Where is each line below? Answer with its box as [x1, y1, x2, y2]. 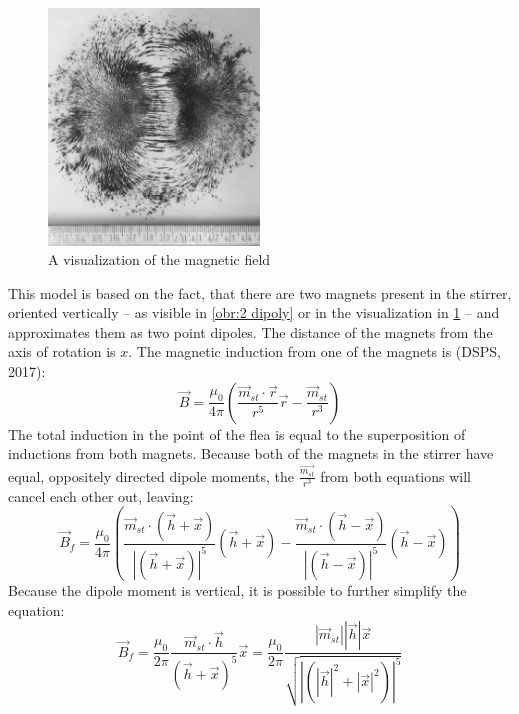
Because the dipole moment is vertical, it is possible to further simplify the [8, 580, 467, 601]
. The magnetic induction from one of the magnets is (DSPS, [128, 341, 501, 362]
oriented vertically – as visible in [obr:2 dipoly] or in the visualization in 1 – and [8, 302, 500, 323]
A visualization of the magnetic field [48, 249, 271, 270]
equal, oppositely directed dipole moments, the [8, 465, 295, 486]
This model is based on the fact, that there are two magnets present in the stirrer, [8, 282, 512, 303]
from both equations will [320, 465, 471, 486]
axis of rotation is [8, 341, 116, 362]
